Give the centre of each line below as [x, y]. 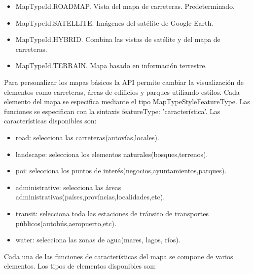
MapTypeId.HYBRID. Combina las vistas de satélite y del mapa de [118, 39]
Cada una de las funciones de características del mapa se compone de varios [119, 256]
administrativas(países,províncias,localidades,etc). [90, 197]
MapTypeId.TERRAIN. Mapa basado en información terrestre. [111, 65]
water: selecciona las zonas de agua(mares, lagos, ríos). [98, 240]
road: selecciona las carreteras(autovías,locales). [87, 137]
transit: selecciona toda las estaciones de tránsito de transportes [112, 213]
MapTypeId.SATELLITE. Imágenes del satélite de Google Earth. [114, 22]
